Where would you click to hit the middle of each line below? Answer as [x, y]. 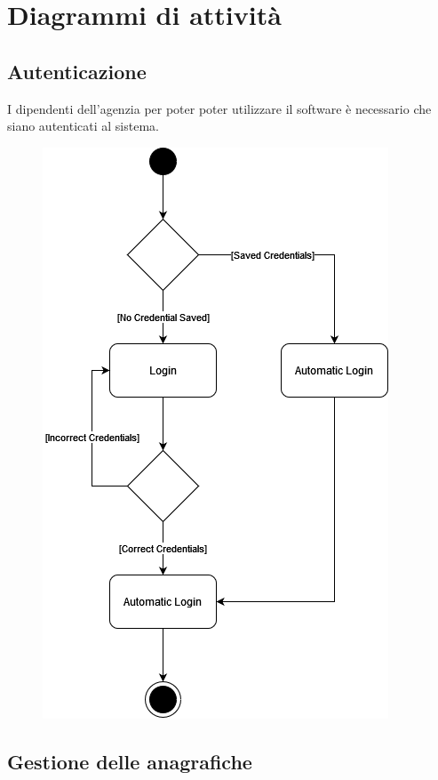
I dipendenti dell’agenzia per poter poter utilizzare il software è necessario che [219, 108]
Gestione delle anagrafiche [130, 761]
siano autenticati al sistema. [83, 126]
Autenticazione [77, 71]
